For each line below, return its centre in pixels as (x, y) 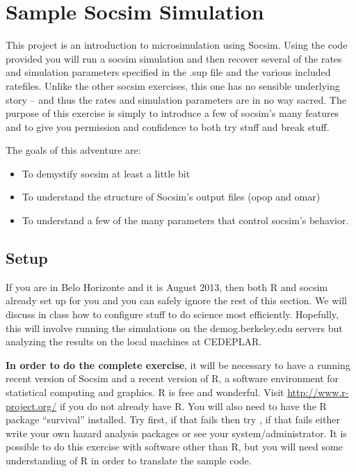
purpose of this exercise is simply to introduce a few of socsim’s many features (172, 113)
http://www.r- (318, 392)
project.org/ (31, 406)
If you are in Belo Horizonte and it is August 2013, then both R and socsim (167, 286)
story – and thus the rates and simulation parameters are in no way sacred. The (176, 99)
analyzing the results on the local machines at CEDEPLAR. (134, 341)
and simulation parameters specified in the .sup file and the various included (168, 72)
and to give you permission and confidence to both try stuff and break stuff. (168, 126)
